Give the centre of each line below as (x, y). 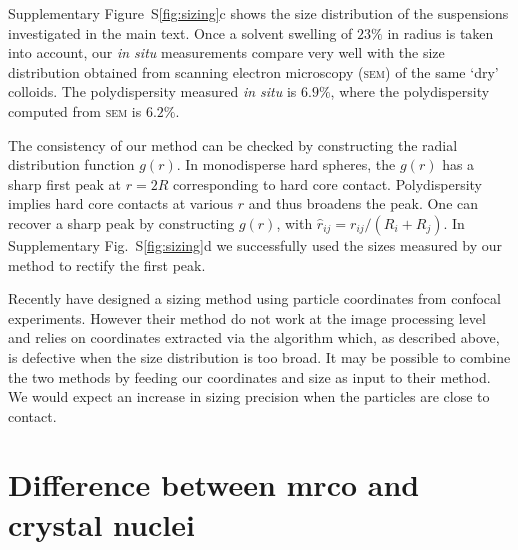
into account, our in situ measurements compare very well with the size (226, 52)
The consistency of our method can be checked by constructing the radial (233, 144)
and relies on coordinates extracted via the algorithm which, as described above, (254, 337)
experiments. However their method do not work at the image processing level (247, 317)
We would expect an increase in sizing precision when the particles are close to (249, 396)
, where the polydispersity (410, 91)
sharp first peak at (65, 183)
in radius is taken (440, 32)
